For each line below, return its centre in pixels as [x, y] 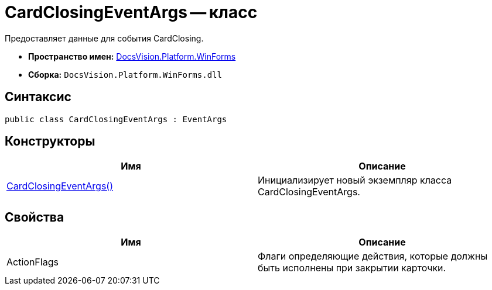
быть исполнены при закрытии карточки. [352, 268]
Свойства [35, 217]
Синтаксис [38, 97]
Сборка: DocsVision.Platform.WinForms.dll [125, 74]
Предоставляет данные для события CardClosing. [104, 38]
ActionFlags [33, 262]
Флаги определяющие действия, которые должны [373, 256]
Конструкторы [50, 141]
